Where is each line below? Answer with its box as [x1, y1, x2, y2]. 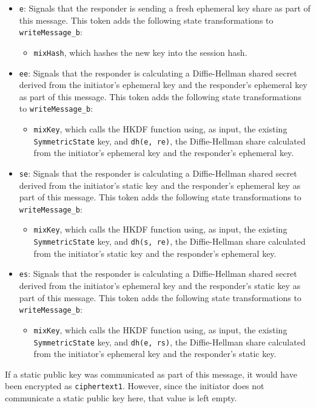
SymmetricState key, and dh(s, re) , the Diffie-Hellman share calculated [33, 235, 306, 248]
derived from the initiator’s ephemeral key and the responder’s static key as [19, 279, 301, 292]
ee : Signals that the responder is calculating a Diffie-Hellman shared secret [19, 66, 297, 79]
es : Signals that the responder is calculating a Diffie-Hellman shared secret [19, 267, 297, 280]
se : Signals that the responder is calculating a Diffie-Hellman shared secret [19, 166, 297, 179]
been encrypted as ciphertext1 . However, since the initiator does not [5, 379, 264, 392]
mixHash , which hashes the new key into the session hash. [33, 46, 247, 58]
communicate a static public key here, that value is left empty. [5, 392, 237, 404]
